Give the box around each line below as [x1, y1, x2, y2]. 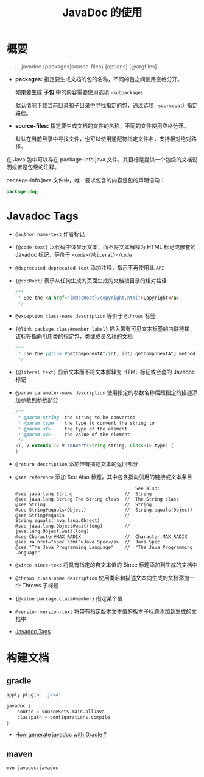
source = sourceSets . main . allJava [17, 709, 105, 715]
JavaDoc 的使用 [62, 6, 142, 20]
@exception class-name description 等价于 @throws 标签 [15, 312, 156, 320]
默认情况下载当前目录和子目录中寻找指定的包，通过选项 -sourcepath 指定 [15, 101, 198, 109]
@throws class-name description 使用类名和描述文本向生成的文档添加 [15, 574, 190, 581]
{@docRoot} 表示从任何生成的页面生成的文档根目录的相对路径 [15, 276, 167, 284]
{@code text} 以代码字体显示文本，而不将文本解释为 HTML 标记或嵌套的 [15, 243, 196, 251]
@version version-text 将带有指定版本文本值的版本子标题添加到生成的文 [15, 608, 197, 615]
